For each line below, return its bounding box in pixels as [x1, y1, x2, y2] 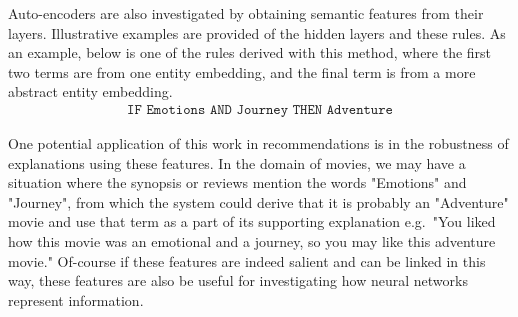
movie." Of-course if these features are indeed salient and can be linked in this [8, 250, 486, 271]
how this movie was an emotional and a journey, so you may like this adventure [8, 230, 496, 251]
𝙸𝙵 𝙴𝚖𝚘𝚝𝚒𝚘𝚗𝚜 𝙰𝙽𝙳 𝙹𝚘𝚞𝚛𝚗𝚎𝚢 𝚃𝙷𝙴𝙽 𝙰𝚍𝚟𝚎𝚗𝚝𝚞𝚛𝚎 [127, 102, 393, 117]
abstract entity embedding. [8, 81, 173, 102]
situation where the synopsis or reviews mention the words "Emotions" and [8, 172, 467, 193]
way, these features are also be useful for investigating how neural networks [8, 270, 468, 291]
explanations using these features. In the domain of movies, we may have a [8, 152, 466, 173]
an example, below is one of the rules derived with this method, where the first [8, 42, 492, 63]
